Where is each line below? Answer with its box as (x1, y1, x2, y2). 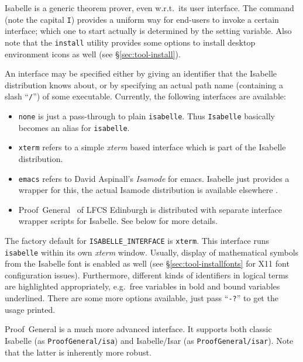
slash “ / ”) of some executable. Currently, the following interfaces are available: (5, 90, 286, 102)
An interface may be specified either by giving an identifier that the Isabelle (5, 67, 277, 80)
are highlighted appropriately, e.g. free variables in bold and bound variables (5, 280, 280, 292)
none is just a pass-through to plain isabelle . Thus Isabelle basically (18, 109, 275, 122)
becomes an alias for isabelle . (18, 121, 130, 133)
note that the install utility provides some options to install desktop (5, 36, 256, 48)
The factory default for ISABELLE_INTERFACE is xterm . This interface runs (5, 234, 270, 246)
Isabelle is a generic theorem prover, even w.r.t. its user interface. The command (5, 2, 294, 13)
